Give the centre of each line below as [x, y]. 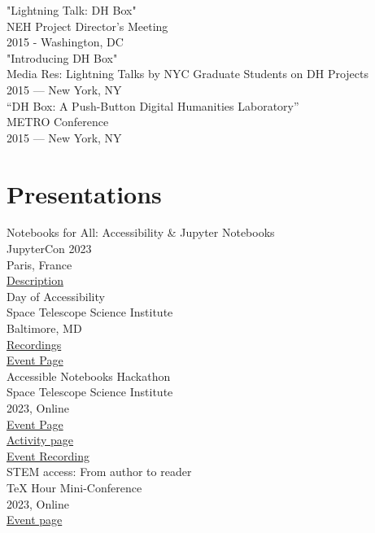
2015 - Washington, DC [65, 42]
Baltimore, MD [44, 328]
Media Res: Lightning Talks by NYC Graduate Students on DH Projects [188, 74]
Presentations [84, 193]
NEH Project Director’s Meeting [87, 26]
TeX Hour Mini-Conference [74, 487]
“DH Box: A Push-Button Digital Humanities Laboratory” [153, 105]
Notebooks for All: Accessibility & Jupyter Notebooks [141, 232]
